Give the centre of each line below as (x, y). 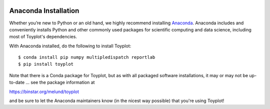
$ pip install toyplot (46, 64)
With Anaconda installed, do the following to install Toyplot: (70, 46)
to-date (17, 83)
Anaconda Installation (44, 11)
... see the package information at (60, 83)
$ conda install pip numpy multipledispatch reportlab (87, 57)
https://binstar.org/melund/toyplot (44, 92)
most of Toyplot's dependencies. (43, 37)
